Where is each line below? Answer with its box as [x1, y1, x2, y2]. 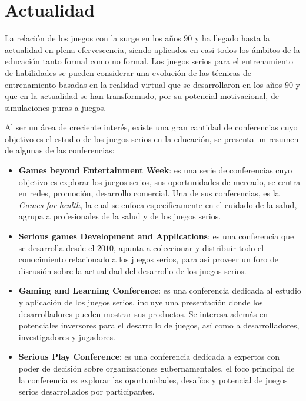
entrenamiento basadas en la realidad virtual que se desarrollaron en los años [5, 78, 282, 90]
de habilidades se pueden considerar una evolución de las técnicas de [5, 66, 251, 78]
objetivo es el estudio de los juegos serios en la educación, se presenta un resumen [5, 132, 299, 144]
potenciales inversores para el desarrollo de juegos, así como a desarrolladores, [18, 319, 300, 331]
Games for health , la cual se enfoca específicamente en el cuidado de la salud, [18, 198, 297, 211]
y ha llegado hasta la [195, 32, 270, 44]
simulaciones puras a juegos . [5, 101, 107, 113]
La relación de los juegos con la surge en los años [5, 32, 181, 44]
